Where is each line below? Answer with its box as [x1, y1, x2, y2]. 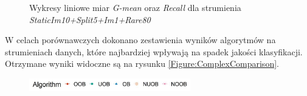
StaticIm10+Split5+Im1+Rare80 [29, 13, 151, 26]
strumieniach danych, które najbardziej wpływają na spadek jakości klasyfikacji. [5, 45, 303, 58]
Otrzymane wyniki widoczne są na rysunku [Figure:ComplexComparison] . [5, 57, 279, 70]
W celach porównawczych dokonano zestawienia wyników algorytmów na [5, 33, 276, 46]
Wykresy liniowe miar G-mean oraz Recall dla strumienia [29, 1, 241, 13]
